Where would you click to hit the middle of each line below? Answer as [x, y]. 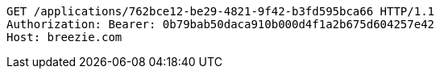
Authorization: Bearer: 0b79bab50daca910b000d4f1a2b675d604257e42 [221, 24]
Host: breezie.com [64, 37]
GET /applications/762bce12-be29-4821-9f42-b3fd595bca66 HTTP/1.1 [221, 11]
